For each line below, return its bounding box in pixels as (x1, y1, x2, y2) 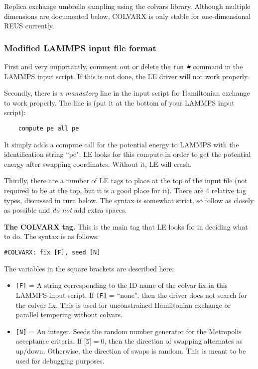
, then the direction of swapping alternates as (104, 336, 243, 346)
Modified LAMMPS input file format (4, 41, 156, 54)
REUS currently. (4, 20, 54, 31)
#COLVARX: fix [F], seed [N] (4, 249, 101, 256)
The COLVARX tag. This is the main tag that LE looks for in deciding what (4, 221, 248, 232)
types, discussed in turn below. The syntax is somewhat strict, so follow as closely (4, 195, 254, 205)
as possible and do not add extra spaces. (4, 205, 127, 215)
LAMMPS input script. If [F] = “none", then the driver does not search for (15, 289, 248, 300)
